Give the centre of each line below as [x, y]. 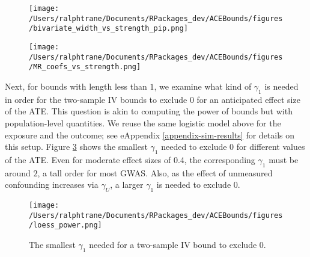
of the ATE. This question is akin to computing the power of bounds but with [149, 111]
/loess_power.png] [65, 225]
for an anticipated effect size [248, 99]
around [18, 172]
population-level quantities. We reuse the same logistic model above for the [143, 122]
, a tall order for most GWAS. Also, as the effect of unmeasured [155, 172]
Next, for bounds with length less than [76, 86]
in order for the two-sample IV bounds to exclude [96, 99]
